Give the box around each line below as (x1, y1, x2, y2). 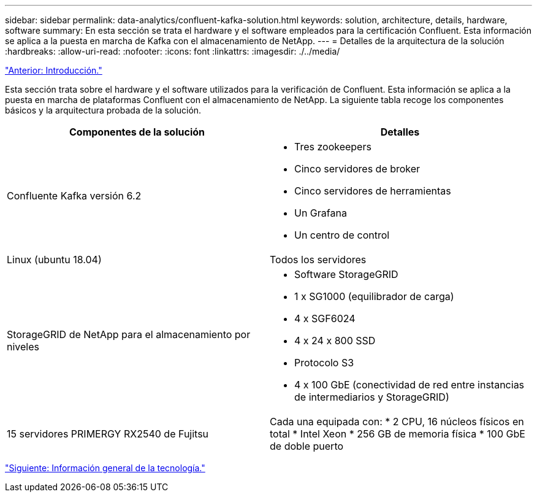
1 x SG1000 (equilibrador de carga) (294, 290, 454, 302)
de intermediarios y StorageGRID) (294, 391, 449, 403)
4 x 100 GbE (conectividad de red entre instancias (294, 379, 525, 391)
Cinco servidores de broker (294, 163, 421, 175)
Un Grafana (294, 207, 347, 219)
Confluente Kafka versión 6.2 (7, 190, 142, 202)
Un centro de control (294, 229, 390, 241)
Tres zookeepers (294, 141, 371, 153)
